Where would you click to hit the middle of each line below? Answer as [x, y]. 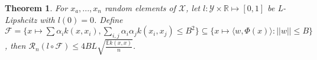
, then [15, 46]
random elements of [140, 8]
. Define [108, 19]
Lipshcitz [21, 19]
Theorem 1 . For [36, 8]
